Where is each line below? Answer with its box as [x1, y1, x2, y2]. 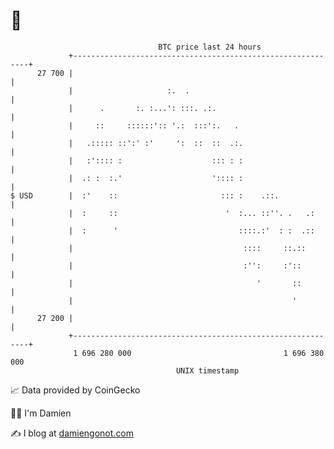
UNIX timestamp [175, 365, 240, 376]
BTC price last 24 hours [158, 42, 262, 52]
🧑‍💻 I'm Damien [10, 407, 72, 419]
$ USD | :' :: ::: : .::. [10, 190, 280, 201]
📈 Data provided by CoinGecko [10, 384, 141, 396]
